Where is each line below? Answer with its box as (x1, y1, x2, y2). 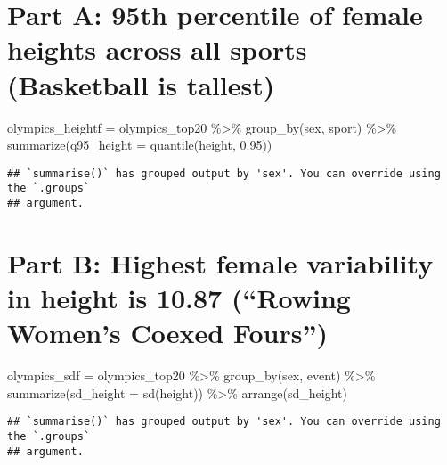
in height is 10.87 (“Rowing (7, 280, 351, 316)
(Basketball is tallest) (7, 66, 275, 102)
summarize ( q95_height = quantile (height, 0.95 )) (7, 135, 272, 154)
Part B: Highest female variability (7, 244, 434, 281)
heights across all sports (7, 31, 307, 68)
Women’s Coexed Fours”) (7, 314, 328, 351)
